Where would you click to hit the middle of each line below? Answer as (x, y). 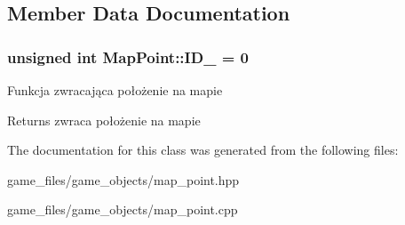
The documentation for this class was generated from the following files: (203, 150)
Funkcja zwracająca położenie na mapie (115, 90)
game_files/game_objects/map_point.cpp (123, 209)
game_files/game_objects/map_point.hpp (123, 179)
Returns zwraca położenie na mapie (104, 120)
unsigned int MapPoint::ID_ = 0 (128, 56)
